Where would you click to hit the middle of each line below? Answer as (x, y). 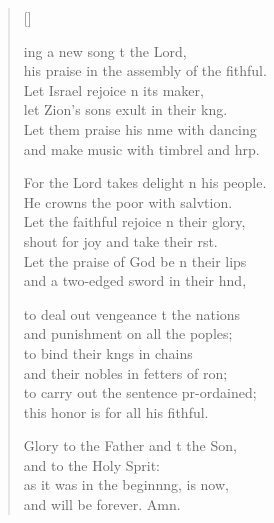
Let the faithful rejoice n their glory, (134, 221)
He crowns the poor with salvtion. (128, 201)
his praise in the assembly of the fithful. (145, 70)
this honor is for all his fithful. (116, 411)
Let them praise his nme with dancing (140, 128)
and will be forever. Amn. (102, 504)
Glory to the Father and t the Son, (130, 445)
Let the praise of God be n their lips (135, 260)
